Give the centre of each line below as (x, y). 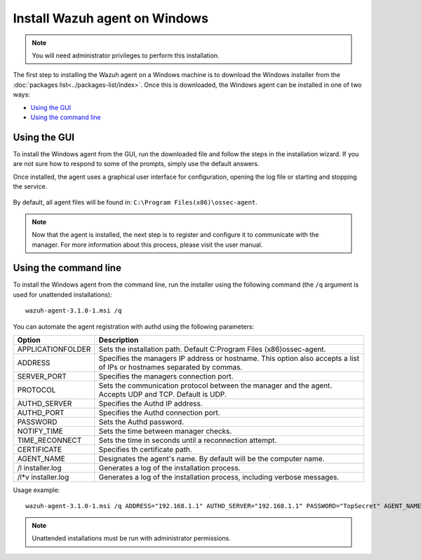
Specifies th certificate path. (145, 450)
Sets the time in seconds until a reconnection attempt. (188, 440)
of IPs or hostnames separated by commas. (171, 367)
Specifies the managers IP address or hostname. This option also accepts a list (229, 358)
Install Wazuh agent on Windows (111, 18)
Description (119, 340)
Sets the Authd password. (141, 422)
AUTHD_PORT (41, 412)
